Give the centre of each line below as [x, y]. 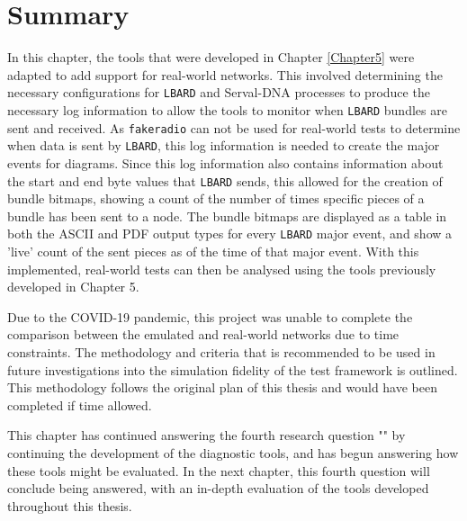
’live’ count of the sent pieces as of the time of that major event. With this [213, 252]
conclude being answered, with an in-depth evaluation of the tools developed [218, 488]
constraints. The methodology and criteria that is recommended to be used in [221, 352]
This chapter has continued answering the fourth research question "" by [207, 435]
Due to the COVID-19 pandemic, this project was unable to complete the [210, 316]
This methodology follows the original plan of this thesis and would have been [223, 387]
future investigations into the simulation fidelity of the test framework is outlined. [233, 369]
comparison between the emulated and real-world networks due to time [203, 334]
